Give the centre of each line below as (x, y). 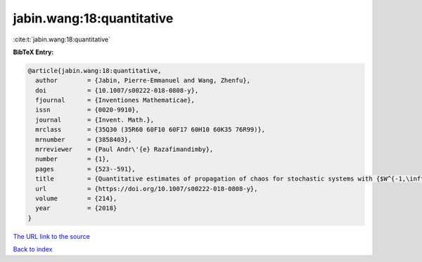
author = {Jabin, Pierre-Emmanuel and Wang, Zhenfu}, (143, 80)
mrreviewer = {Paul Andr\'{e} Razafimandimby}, (124, 150)
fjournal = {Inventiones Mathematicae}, (115, 100)
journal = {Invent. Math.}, (95, 120)
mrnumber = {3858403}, (84, 139)
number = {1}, (73, 159)
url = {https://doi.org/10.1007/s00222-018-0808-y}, (147, 189)
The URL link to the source (52, 236)
